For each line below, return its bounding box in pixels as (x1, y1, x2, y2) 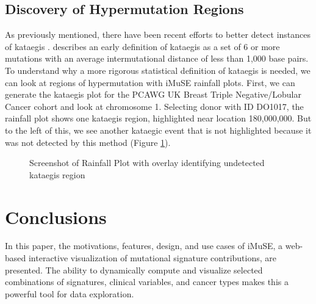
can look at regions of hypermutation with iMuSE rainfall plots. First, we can (5, 76, 295, 89)
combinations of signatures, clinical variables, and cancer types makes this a (5, 275, 289, 288)
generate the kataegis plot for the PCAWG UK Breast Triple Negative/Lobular (5, 88, 301, 101)
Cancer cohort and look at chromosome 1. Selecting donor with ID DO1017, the (5, 100, 304, 112)
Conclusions (5, 204, 107, 229)
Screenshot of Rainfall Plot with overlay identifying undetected (29, 156, 265, 169)
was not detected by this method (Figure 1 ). (5, 136, 171, 148)
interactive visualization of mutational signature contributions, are (28, 252, 277, 264)
